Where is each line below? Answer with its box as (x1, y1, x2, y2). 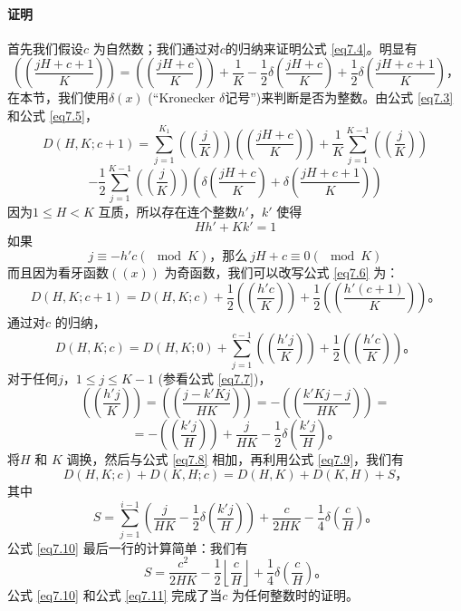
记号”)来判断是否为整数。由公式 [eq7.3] (225, 88, 454, 107)
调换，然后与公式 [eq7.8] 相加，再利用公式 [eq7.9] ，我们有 (66, 450, 405, 469)
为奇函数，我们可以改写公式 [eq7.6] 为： (164, 263, 399, 282)
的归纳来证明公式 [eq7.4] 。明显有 (225, 38, 418, 57)
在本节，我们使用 (7, 88, 109, 107)
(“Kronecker (148, 88, 216, 107)
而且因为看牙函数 (7, 263, 109, 282)
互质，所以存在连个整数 (98, 202, 238, 221)
